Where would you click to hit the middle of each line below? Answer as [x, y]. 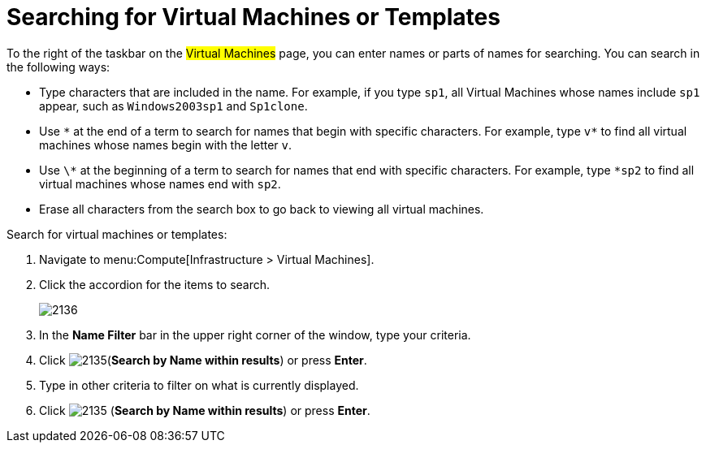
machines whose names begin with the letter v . [166, 145]
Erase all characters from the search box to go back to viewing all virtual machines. [262, 209]
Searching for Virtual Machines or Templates [253, 17]
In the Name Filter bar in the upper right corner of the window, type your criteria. [255, 335]
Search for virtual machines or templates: [117, 234]
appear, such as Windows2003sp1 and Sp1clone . [173, 106]
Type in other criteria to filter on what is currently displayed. [199, 385]
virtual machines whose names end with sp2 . [160, 183]
